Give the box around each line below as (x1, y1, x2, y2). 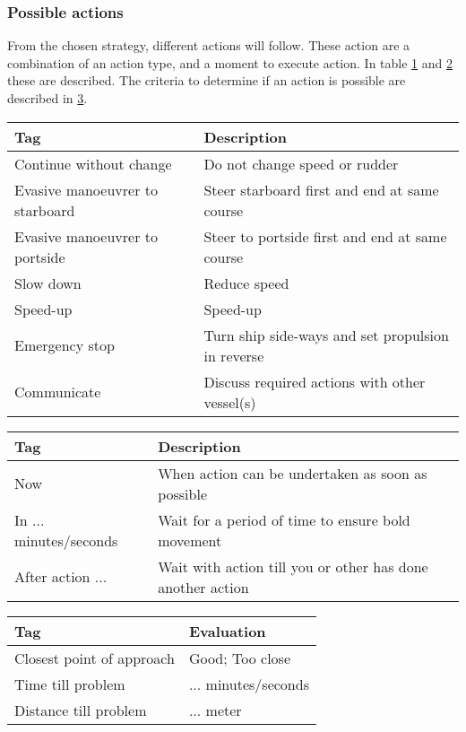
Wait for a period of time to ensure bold (158, 509, 410, 530)
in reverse (203, 344, 264, 366)
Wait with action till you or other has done (158, 555, 428, 577)
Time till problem (14, 673, 125, 694)
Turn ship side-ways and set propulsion (203, 324, 449, 345)
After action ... (14, 566, 108, 588)
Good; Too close (188, 647, 290, 668)
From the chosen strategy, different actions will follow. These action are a (7, 36, 410, 55)
